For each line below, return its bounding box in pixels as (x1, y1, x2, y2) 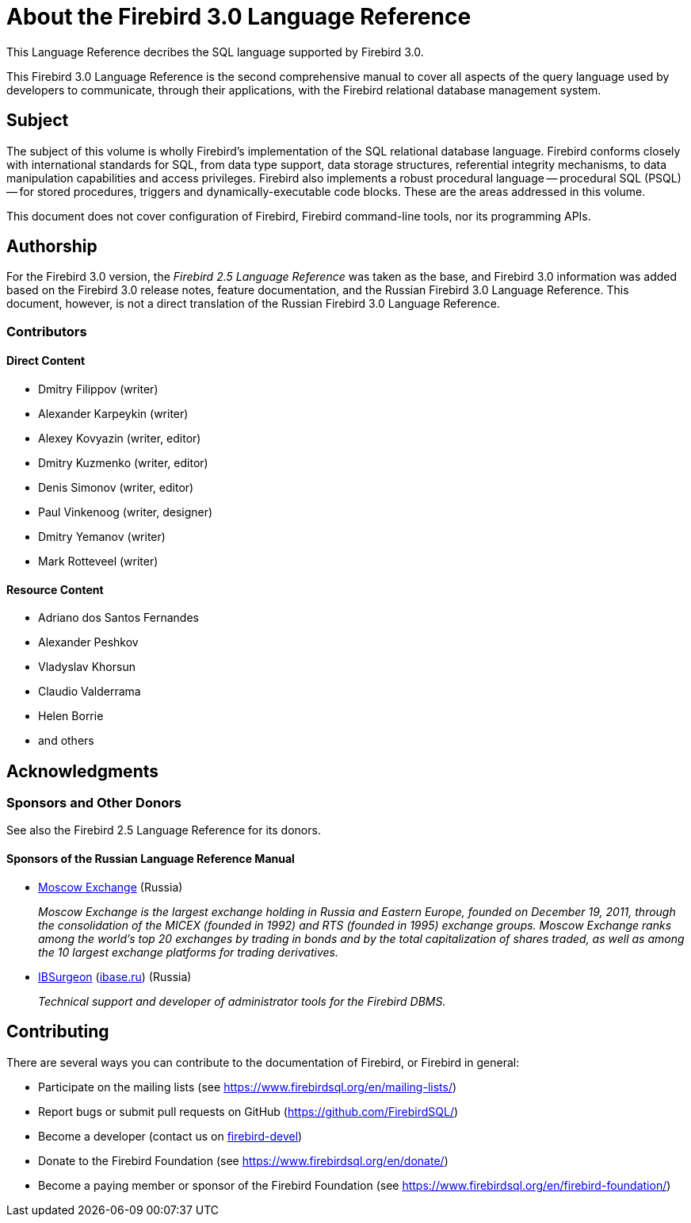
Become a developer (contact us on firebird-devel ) (38, 1129, 303, 1143)
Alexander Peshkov (38, 635, 139, 650)
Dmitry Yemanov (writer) (38, 530, 166, 544)
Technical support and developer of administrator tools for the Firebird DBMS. (38, 994, 446, 1008)
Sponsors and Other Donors (6, 795, 181, 811)
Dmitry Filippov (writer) (38, 382, 158, 397)
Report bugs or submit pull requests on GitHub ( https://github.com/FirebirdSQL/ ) (38, 1104, 459, 1118)
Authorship (6, 236, 97, 257)
